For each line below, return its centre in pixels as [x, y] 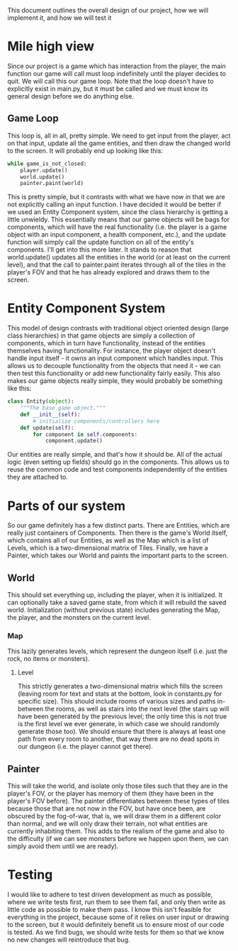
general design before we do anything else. [71, 96]
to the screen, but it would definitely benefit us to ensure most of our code [116, 925]
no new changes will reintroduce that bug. [69, 940]
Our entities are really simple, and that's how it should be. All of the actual [115, 455]
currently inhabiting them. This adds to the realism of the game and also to [116, 831]
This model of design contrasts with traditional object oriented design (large [118, 328]
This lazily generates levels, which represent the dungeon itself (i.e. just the [118, 651]
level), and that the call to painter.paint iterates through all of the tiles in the [117, 265]
